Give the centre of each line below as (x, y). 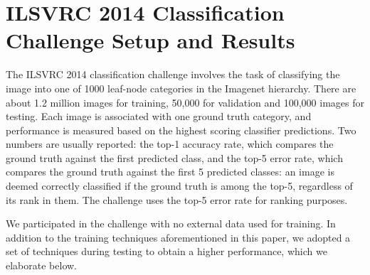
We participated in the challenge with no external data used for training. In (171, 223)
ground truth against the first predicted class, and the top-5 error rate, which (174, 157)
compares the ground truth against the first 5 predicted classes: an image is (170, 172)
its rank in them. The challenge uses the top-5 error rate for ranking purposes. (177, 199)
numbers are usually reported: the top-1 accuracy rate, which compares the (170, 144)
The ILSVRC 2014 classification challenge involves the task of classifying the (173, 74)
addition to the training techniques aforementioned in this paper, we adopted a (178, 237)
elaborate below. (41, 265)
